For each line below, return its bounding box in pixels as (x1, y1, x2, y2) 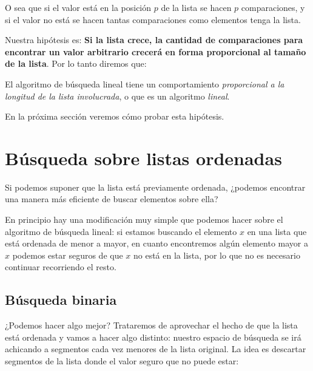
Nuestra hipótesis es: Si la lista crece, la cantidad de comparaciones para (5, 33, 303, 46)
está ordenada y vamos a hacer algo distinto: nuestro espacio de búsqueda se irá (5, 330, 301, 343)
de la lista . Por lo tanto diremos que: (5, 57, 147, 70)
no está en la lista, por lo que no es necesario (133, 248, 300, 261)
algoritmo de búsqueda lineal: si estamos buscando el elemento (5, 225, 237, 237)
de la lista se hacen (161, 1, 232, 13)
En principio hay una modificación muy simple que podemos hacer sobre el (5, 213, 283, 226)
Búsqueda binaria (5, 290, 117, 309)
